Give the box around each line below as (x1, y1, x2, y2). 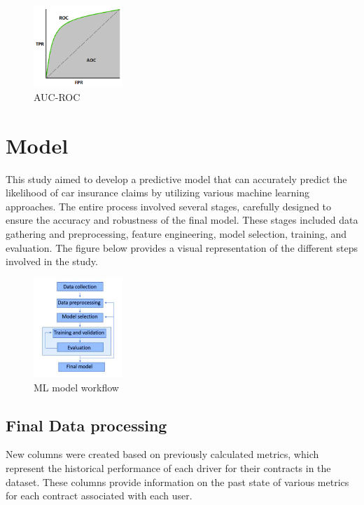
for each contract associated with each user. (6, 488, 192, 503)
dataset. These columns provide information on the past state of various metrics (6, 474, 349, 489)
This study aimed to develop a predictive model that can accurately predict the (6, 171, 347, 186)
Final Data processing (6, 414, 167, 436)
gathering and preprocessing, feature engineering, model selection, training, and (6, 226, 347, 241)
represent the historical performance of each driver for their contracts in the (6, 460, 331, 475)
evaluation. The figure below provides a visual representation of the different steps (6, 240, 358, 255)
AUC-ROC (34, 89, 80, 104)
